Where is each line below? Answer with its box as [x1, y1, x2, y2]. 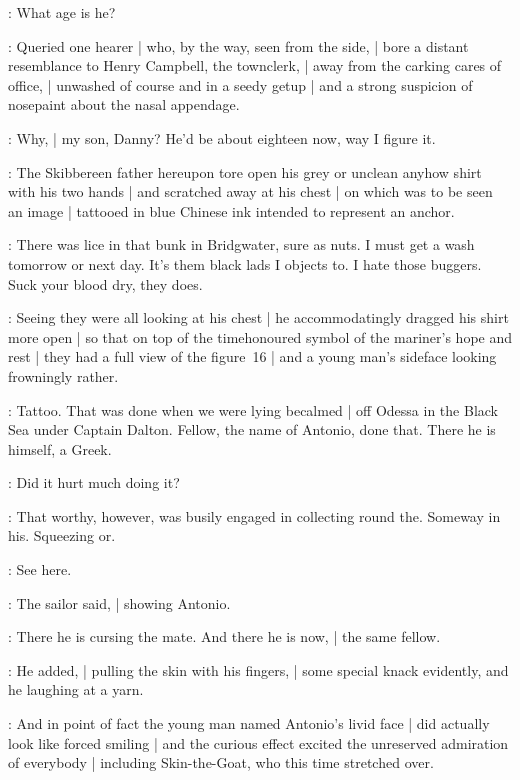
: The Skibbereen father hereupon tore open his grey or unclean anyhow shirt [8, 161, 482, 182]
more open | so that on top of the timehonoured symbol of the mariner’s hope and [8, 326, 513, 347]
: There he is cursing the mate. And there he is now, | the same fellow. [8, 626, 441, 647]
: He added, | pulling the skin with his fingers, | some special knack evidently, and [8, 659, 509, 680]
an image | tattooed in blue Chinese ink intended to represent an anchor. [8, 200, 455, 221]
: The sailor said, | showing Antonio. [8, 592, 231, 613]
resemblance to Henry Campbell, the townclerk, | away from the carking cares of [8, 55, 502, 76]
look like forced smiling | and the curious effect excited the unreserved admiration [8, 732, 509, 753]
